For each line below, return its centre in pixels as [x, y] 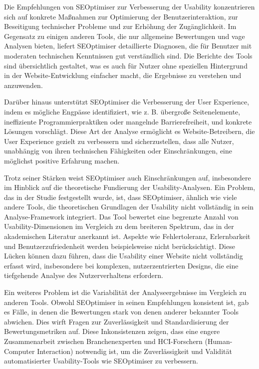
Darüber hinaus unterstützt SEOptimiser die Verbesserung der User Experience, [127, 102]
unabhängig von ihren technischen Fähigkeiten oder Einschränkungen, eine [118, 151]
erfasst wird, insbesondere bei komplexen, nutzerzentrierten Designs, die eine [121, 265]
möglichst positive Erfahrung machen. [62, 160]
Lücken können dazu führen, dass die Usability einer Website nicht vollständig [124, 256]
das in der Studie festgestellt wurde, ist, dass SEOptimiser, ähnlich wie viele [121, 197]
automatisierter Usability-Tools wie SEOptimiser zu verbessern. [101, 361]
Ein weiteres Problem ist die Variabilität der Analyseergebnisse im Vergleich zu [125, 292]
